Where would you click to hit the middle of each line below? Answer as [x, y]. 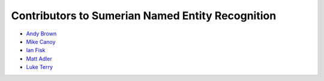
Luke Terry [40, 67]
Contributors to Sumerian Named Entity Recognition [144, 16]
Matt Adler [39, 58]
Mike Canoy [41, 41]
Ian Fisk [36, 50]
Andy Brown [41, 34]
